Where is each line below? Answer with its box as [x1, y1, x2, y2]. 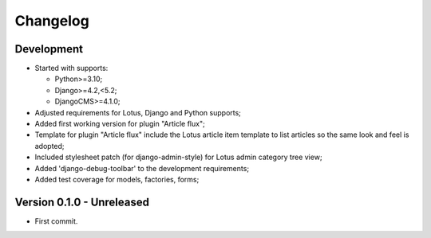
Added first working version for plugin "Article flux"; [34, 119, 205, 129]
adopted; [34, 141, 65, 150]
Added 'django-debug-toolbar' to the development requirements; [34, 163, 250, 173]
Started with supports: [34, 64, 109, 73]
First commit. [34, 216, 78, 226]
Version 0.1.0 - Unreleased [14, 195, 149, 209]
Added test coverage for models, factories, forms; [34, 174, 200, 184]
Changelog [14, 12, 89, 29]
